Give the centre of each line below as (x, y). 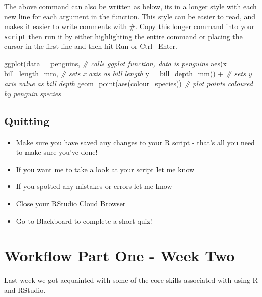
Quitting (27, 120)
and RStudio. (25, 290)
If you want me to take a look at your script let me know (105, 169)
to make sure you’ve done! (57, 152)
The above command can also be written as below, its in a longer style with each (130, 6)
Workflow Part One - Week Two (120, 255)
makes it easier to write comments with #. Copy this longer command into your (129, 26)
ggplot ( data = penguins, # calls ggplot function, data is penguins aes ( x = (120, 63)
